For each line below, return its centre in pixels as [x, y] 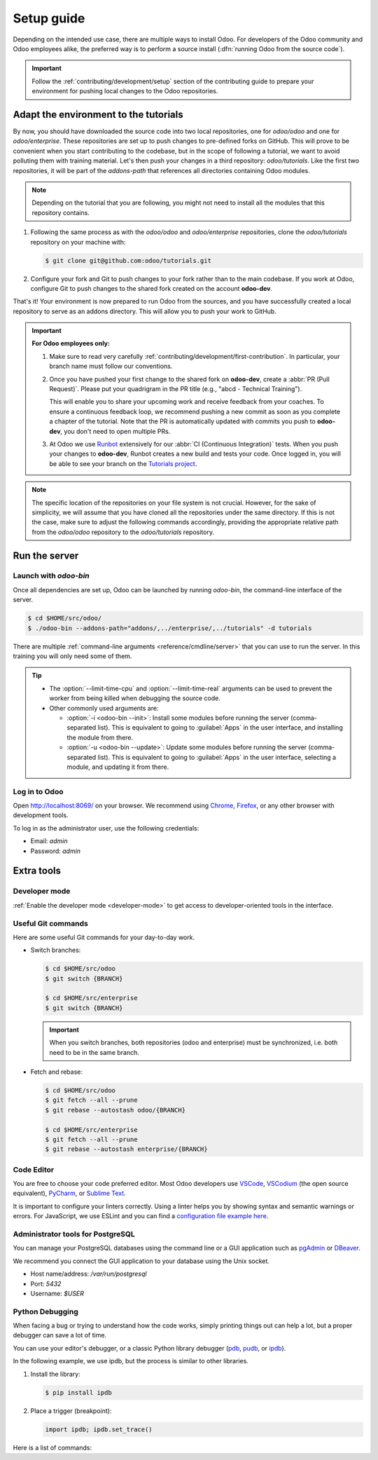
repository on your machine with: [78, 242]
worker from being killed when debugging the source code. [135, 698]
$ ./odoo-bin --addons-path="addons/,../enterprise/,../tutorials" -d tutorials [170, 628]
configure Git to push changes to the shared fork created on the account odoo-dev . [152, 288]
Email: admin [49, 841]
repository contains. [61, 212]
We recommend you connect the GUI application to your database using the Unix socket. [141, 1261]
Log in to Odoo [38, 791]
